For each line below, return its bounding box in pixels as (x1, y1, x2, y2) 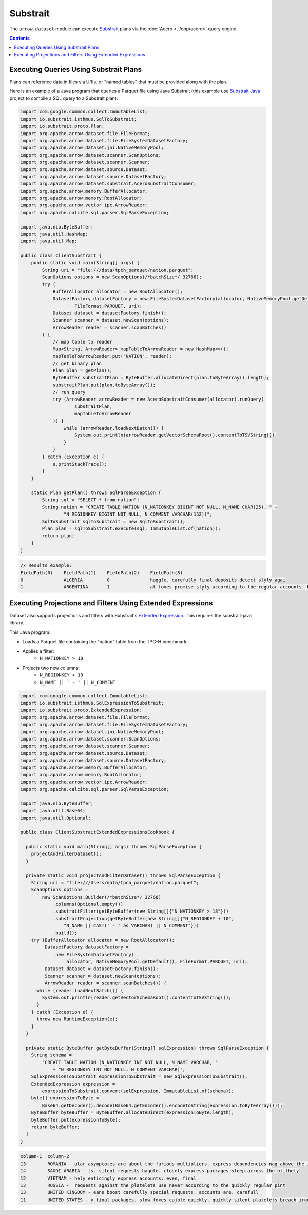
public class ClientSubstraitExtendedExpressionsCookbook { (20, 829, 175, 835)
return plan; (42, 533, 75, 539)
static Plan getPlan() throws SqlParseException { (31, 490, 161, 496)
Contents (9, 35, 30, 41)
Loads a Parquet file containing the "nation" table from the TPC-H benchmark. (22, 638, 188, 644)
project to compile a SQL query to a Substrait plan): (9, 95, 118, 101)
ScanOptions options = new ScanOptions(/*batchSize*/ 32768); (42, 274, 202, 280)
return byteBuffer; (31, 1124, 81, 1130)
